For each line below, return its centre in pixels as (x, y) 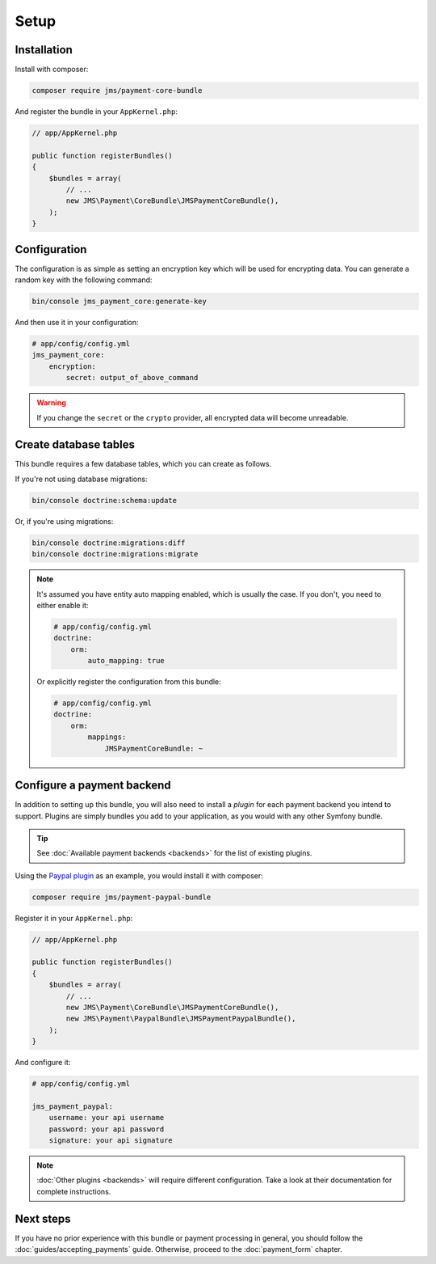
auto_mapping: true (126, 661)
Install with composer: (52, 70)
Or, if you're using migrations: (64, 521)
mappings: (107, 737)
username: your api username (107, 1118)
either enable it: (63, 605)
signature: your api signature (111, 1141)
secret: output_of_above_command (132, 378)
